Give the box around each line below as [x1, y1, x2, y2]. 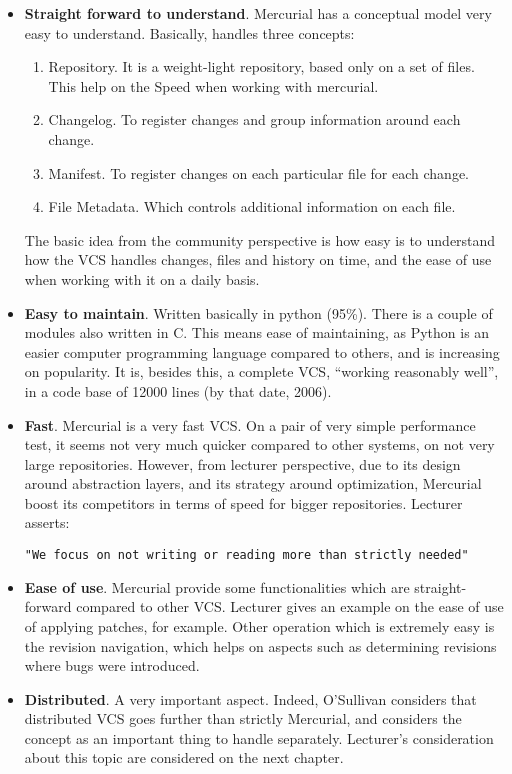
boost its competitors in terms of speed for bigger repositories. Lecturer [24, 492, 463, 513]
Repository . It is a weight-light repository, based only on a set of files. [48, 56, 475, 77]
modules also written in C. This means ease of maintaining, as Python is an [24, 322, 490, 343]
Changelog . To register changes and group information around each [48, 109, 461, 130]
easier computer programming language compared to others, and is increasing [24, 341, 500, 362]
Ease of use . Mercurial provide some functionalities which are [24, 576, 410, 597]
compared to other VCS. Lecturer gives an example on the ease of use [76, 596, 504, 617]
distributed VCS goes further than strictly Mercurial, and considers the [24, 708, 462, 729]
